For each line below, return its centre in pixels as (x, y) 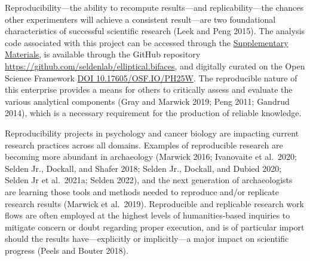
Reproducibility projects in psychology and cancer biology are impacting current (152, 133)
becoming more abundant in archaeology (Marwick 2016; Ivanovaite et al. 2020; (151, 157)
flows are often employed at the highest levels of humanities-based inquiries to (148, 215)
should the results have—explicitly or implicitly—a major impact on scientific (147, 239)
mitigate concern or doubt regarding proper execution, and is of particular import (155, 227)
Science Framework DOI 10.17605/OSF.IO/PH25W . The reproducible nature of (151, 78)
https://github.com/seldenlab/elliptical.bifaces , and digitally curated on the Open (155, 66)
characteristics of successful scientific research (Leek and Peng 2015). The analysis (155, 31)
